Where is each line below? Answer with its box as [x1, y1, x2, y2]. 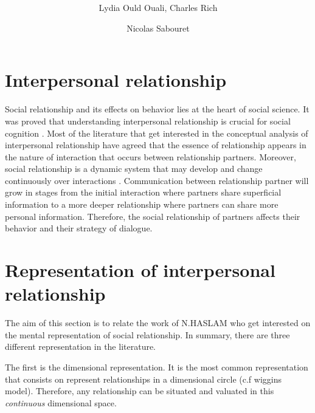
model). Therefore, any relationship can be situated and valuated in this [5, 384, 274, 397]
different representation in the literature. [5, 340, 156, 353]
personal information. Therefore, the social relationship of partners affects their [5, 210, 300, 222]
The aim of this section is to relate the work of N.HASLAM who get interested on [5, 316, 311, 329]
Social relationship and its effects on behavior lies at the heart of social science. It [5, 103, 310, 115]
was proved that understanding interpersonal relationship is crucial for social [5, 114, 291, 127]
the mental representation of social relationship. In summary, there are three [5, 328, 290, 341]
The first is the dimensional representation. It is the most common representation [5, 360, 308, 373]
